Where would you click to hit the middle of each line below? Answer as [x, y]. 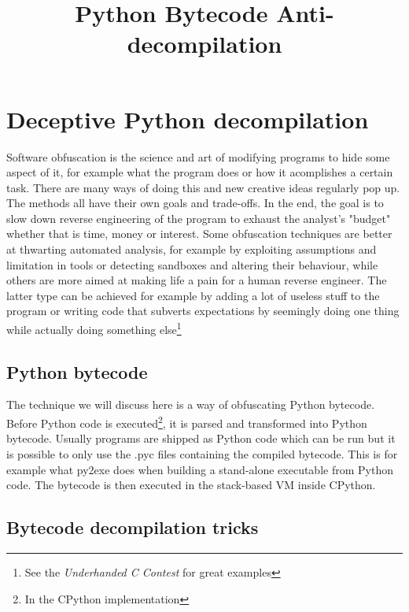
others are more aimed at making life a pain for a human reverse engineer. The [197, 280]
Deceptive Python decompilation [188, 119]
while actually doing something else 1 [94, 328]
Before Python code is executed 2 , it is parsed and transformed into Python [187, 422]
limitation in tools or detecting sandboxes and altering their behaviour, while [192, 264]
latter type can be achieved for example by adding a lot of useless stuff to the [193, 295]
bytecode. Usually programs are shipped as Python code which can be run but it [201, 438]
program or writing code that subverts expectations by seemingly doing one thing [203, 311]
